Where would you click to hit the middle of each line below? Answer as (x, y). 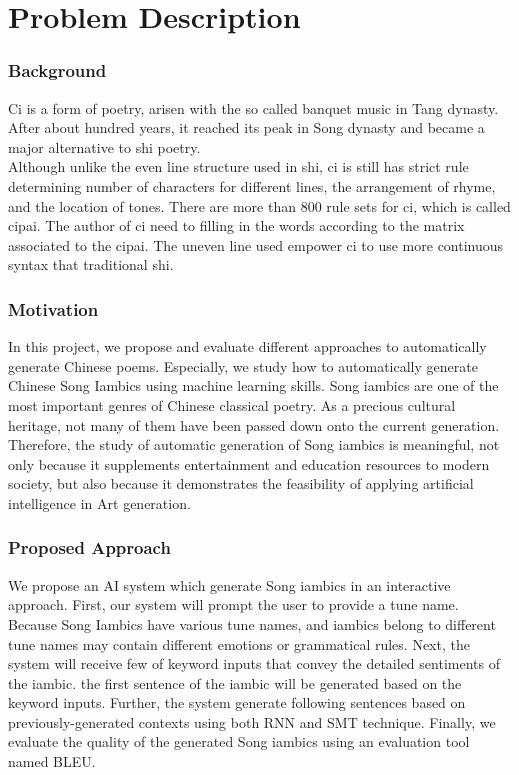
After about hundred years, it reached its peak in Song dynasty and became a (246, 127)
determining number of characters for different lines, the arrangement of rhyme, (252, 185)
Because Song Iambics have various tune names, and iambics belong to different (252, 623)
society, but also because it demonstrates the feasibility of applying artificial (241, 483)
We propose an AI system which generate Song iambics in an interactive (229, 584)
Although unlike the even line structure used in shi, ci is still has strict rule (238, 166)
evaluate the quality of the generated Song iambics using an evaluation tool (239, 741)
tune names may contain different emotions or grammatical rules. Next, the (239, 643)
